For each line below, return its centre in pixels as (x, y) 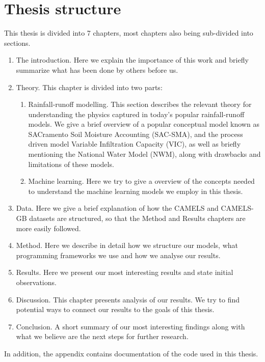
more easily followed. (48, 228)
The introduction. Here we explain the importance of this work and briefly (132, 60)
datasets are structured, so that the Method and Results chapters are (137, 218)
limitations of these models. (71, 164)
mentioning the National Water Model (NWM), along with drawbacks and (144, 154)
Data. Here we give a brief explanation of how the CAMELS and (117, 208)
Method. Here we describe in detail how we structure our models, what (127, 245)
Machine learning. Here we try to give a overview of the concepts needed (141, 181)
